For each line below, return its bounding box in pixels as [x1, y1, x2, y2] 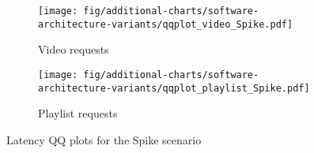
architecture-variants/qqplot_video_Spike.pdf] [38, 18, 293, 30]
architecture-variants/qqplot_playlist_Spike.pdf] [38, 82, 310, 94]
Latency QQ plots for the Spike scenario [6, 131, 202, 147]
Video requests [38, 41, 109, 58]
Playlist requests [38, 105, 118, 121]
